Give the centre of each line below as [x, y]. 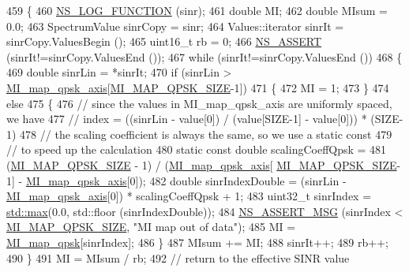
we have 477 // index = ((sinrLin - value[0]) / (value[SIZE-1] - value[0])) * [187, 119]
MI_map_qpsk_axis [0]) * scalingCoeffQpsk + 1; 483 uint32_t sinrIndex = [189, 196]
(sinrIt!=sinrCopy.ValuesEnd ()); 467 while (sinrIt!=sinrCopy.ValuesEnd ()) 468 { [204, 56]
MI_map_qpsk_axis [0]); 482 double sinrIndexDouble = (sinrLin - [186, 180]
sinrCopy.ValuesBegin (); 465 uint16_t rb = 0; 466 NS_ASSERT [164, 41]
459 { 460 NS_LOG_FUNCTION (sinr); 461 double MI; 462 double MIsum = [197, 10]
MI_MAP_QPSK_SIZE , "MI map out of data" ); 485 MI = [151, 227]
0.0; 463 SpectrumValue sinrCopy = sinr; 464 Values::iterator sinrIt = [175, 26]
